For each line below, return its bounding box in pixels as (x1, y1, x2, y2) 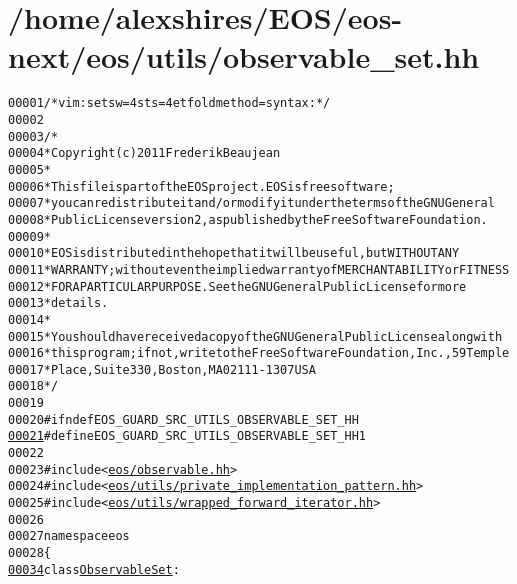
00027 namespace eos (8, 529, 130, 544)
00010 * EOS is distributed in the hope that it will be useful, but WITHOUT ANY (8, 246, 460, 261)
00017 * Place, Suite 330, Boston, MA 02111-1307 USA (8, 362, 316, 377)
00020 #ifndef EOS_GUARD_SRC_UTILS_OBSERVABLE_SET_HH (8, 412, 359, 427)
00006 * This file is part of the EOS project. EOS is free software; (8, 179, 395, 194)
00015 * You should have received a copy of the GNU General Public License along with (8, 329, 503, 344)
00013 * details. (8, 296, 109, 311)
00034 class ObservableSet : (8, 562, 180, 577)
